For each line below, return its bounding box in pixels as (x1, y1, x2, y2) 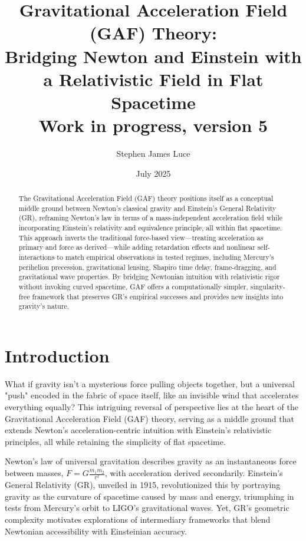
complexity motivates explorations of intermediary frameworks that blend (5, 513, 271, 525)
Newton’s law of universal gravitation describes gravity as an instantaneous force (5, 455, 297, 467)
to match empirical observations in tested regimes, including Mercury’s (57, 252, 274, 262)
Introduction (5, 343, 110, 367)
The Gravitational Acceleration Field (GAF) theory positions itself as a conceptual (18, 193, 274, 203)
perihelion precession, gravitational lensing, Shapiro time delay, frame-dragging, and (18, 262, 277, 272)
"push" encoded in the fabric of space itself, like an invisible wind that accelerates (5, 389, 299, 401)
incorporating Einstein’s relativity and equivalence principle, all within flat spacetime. (18, 223, 282, 233)
